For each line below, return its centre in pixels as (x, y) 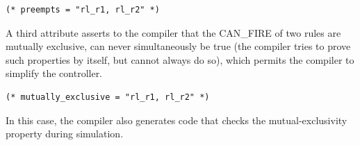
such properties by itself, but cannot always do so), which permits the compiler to (180, 59)
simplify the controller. (54, 73)
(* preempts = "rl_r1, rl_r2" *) (83, 10)
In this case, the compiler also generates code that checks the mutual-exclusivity (177, 120)
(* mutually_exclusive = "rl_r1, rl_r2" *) (108, 97)
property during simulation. (65, 134)
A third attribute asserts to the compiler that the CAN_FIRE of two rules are (173, 32)
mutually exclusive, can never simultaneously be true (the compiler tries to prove (178, 46)
